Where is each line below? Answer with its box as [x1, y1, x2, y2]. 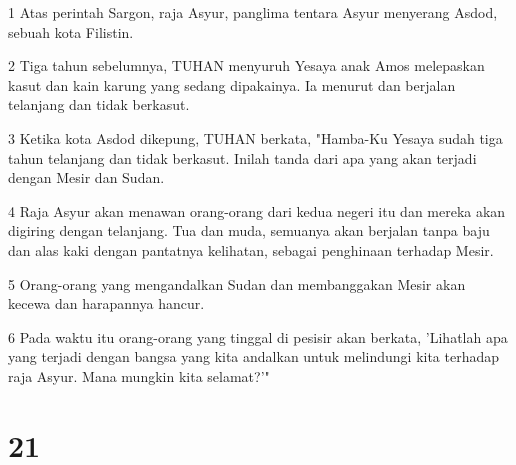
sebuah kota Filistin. [8, 21, 134, 42]
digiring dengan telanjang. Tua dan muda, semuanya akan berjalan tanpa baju [8, 220, 490, 241]
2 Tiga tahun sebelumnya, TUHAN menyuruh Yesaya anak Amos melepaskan [8, 55, 485, 76]
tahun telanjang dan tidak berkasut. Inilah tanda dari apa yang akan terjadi [8, 147, 477, 168]
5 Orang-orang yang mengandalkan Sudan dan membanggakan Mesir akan [8, 273, 466, 294]
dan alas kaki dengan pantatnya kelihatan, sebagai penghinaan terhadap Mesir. [8, 239, 494, 260]
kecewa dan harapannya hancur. [8, 293, 205, 314]
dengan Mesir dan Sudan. [8, 167, 165, 188]
